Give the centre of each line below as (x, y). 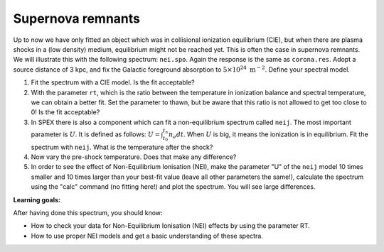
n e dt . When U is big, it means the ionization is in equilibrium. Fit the (268, 135)
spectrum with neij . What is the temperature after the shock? (122, 147)
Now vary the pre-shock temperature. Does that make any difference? (134, 157)
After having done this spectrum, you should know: (88, 213)
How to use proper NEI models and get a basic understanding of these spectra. (147, 236)
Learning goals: (37, 199)
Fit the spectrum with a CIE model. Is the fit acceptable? (113, 82)
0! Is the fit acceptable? (65, 112)
